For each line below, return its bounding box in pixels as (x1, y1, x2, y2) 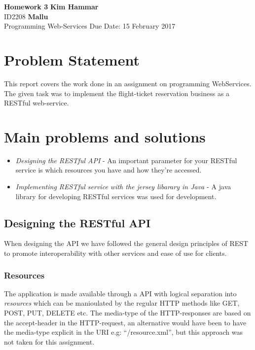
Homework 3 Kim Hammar (4, 1, 99, 11)
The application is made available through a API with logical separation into (4, 288, 237, 298)
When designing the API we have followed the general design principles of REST (4, 238, 249, 248)
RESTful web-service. (4, 98, 69, 108)
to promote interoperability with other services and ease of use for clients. (4, 247, 227, 258)
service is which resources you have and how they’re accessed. (15, 165, 202, 175)
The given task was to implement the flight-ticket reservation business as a (4, 88, 230, 98)
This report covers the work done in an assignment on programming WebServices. (4, 78, 252, 88)
